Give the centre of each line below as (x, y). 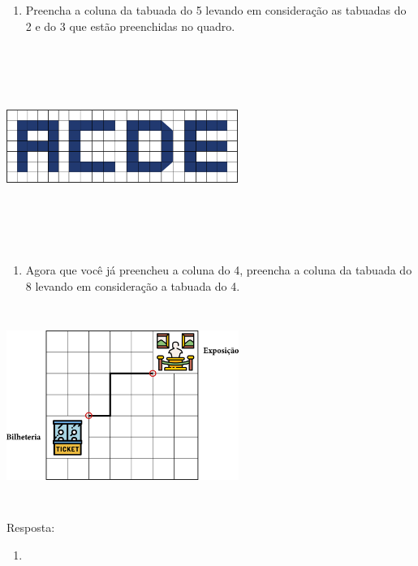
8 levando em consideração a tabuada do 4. (133, 285)
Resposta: (31, 527)
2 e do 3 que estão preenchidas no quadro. (130, 26)
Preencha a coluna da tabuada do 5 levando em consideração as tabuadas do (216, 10)
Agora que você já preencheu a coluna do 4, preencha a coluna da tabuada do (219, 270)
